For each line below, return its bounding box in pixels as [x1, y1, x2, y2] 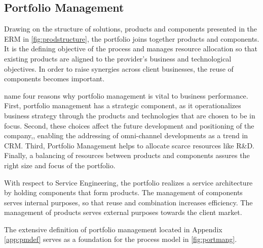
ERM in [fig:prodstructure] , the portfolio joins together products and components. [4, 33, 259, 44]
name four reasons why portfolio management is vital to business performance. [4, 90, 248, 101]
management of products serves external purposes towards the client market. [4, 207, 242, 218]
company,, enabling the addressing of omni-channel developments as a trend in [4, 130, 248, 141]
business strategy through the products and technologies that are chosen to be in [4, 110, 255, 120]
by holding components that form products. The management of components [4, 187, 243, 198]
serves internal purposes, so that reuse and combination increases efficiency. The [4, 197, 253, 207]
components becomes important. [4, 73, 105, 84]
